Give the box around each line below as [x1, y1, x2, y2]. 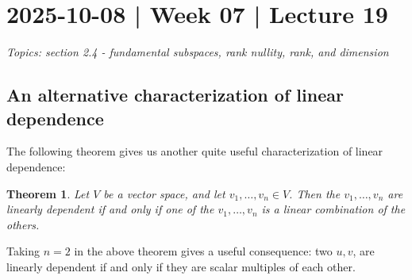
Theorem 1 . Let [6, 185, 90, 201]
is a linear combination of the [261, 201, 406, 217]
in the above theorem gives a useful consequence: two [74, 243, 333, 259]
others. [6, 216, 40, 232]
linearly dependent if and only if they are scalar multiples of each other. [6, 258, 356, 274]
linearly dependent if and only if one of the [6, 201, 214, 217]
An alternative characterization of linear [6, 82, 344, 107]
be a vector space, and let [103, 185, 225, 201]
